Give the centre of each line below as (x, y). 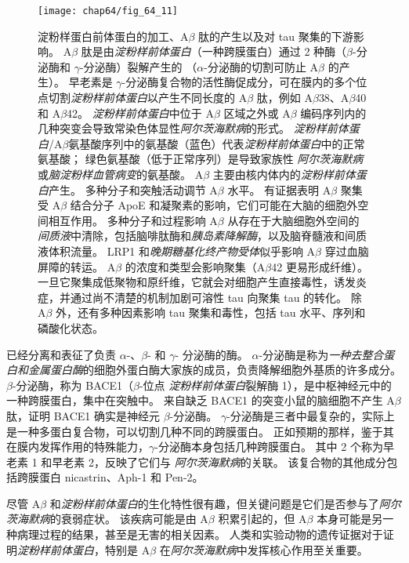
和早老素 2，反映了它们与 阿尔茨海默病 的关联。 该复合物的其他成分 (214, 461)
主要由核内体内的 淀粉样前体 (284, 174)
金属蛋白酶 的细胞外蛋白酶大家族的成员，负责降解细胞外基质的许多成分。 (214, 370)
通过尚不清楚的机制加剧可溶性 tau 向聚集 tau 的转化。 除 (216, 297)
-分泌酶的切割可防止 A (261, 66)
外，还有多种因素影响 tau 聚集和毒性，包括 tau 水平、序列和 (211, 312)
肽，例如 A (284, 98)
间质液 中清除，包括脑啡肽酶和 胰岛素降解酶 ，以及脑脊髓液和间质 (202, 236)
